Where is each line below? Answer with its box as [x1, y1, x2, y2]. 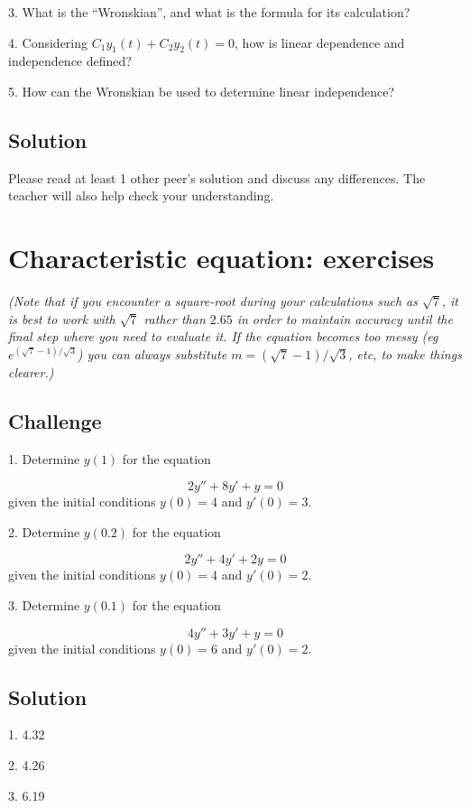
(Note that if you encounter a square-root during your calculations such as [8, 292, 418, 311]
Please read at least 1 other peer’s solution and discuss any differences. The [8, 168, 426, 187]
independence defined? [8, 51, 132, 70]
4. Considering [8, 33, 88, 51]
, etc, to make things [348, 344, 462, 363]
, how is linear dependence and [235, 33, 405, 51]
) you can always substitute [77, 344, 227, 363]
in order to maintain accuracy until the [236, 309, 453, 328]
